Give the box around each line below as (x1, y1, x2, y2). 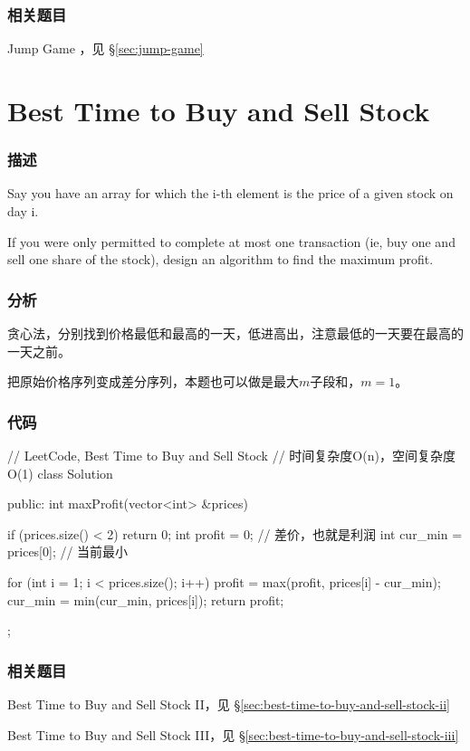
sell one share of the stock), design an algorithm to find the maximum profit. (7, 250, 434, 269)
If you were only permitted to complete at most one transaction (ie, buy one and (7, 232, 456, 251)
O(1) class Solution (7, 463, 113, 482)
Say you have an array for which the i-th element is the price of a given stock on (7, 184, 454, 203)
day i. (7, 202, 39, 220)
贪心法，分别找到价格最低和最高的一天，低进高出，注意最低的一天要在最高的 (7, 324, 464, 342)
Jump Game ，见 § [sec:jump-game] (7, 39, 204, 58)
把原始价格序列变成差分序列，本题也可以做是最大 (7, 372, 299, 391)
